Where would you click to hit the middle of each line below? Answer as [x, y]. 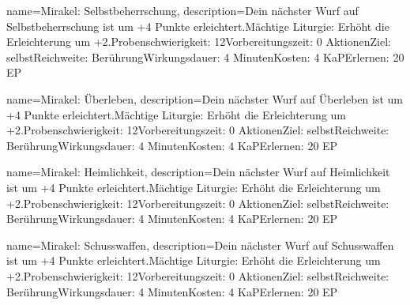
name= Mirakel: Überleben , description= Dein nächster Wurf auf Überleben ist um [205, 98]
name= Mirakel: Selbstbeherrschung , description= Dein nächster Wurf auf [182, 10]
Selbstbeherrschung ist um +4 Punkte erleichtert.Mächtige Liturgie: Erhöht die [198, 26]
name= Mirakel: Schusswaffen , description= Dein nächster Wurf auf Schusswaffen [200, 245]
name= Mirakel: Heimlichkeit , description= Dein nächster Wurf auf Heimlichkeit [198, 172]
